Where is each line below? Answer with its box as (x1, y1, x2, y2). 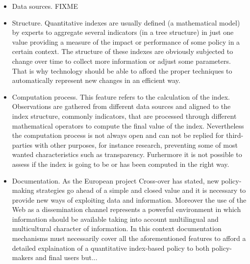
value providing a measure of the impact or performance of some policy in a (12, 36, 240, 47)
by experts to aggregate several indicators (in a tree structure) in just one (12, 27, 234, 37)
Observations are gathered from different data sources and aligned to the (12, 101, 231, 111)
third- (226, 130, 244, 140)
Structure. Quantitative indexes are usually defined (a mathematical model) (12, 17, 240, 27)
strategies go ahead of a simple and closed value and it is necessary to (36, 185, 246, 195)
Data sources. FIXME (12, 1, 78, 11)
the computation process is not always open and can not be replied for (12, 130, 224, 140)
